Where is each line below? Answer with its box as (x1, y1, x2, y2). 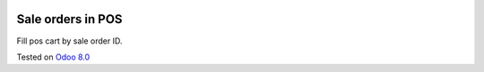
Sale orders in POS (16, 12, 123, 27)
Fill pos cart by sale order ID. (16, 36, 123, 46)
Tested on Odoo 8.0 (16, 52, 91, 62)
